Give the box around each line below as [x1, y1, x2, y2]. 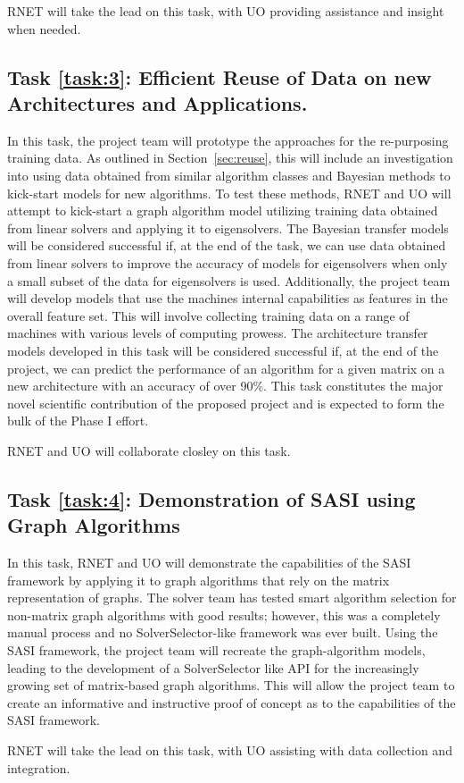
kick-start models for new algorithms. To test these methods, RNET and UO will [7, 183, 452, 202]
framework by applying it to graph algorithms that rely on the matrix [7, 570, 390, 589]
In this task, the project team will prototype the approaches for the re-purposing [7, 130, 449, 149]
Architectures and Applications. [7, 88, 308, 116]
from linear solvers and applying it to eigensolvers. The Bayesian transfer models [7, 218, 449, 237]
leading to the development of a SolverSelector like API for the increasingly [7, 658, 419, 677]
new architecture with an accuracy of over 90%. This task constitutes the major [7, 376, 443, 395]
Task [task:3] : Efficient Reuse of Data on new [7, 63, 432, 90]
